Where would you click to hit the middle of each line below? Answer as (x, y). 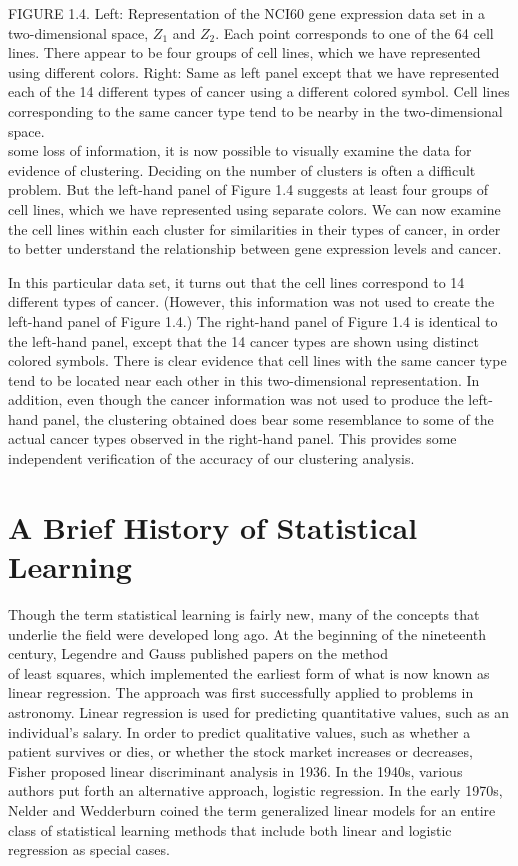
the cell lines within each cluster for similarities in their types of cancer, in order (254, 228)
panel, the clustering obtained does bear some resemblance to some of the (268, 418)
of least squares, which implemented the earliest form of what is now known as (249, 672)
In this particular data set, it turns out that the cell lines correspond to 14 (236, 281)
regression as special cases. (89, 849)
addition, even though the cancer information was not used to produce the (236, 399)
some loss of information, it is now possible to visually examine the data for (240, 150)
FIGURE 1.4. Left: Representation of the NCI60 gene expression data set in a (247, 13)
